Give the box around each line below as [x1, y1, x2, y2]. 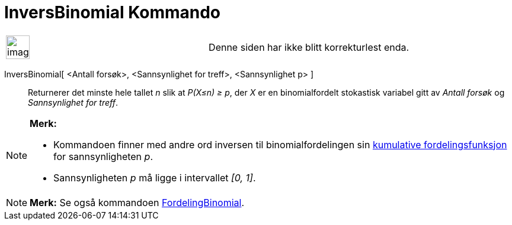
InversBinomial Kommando [4, 2, 221, 22]
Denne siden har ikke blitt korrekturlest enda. [209, 41, 409, 53]
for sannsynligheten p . [53, 150, 153, 162]
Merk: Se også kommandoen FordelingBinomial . [30, 196, 245, 208]
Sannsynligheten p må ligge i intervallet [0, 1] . [53, 171, 256, 184]
